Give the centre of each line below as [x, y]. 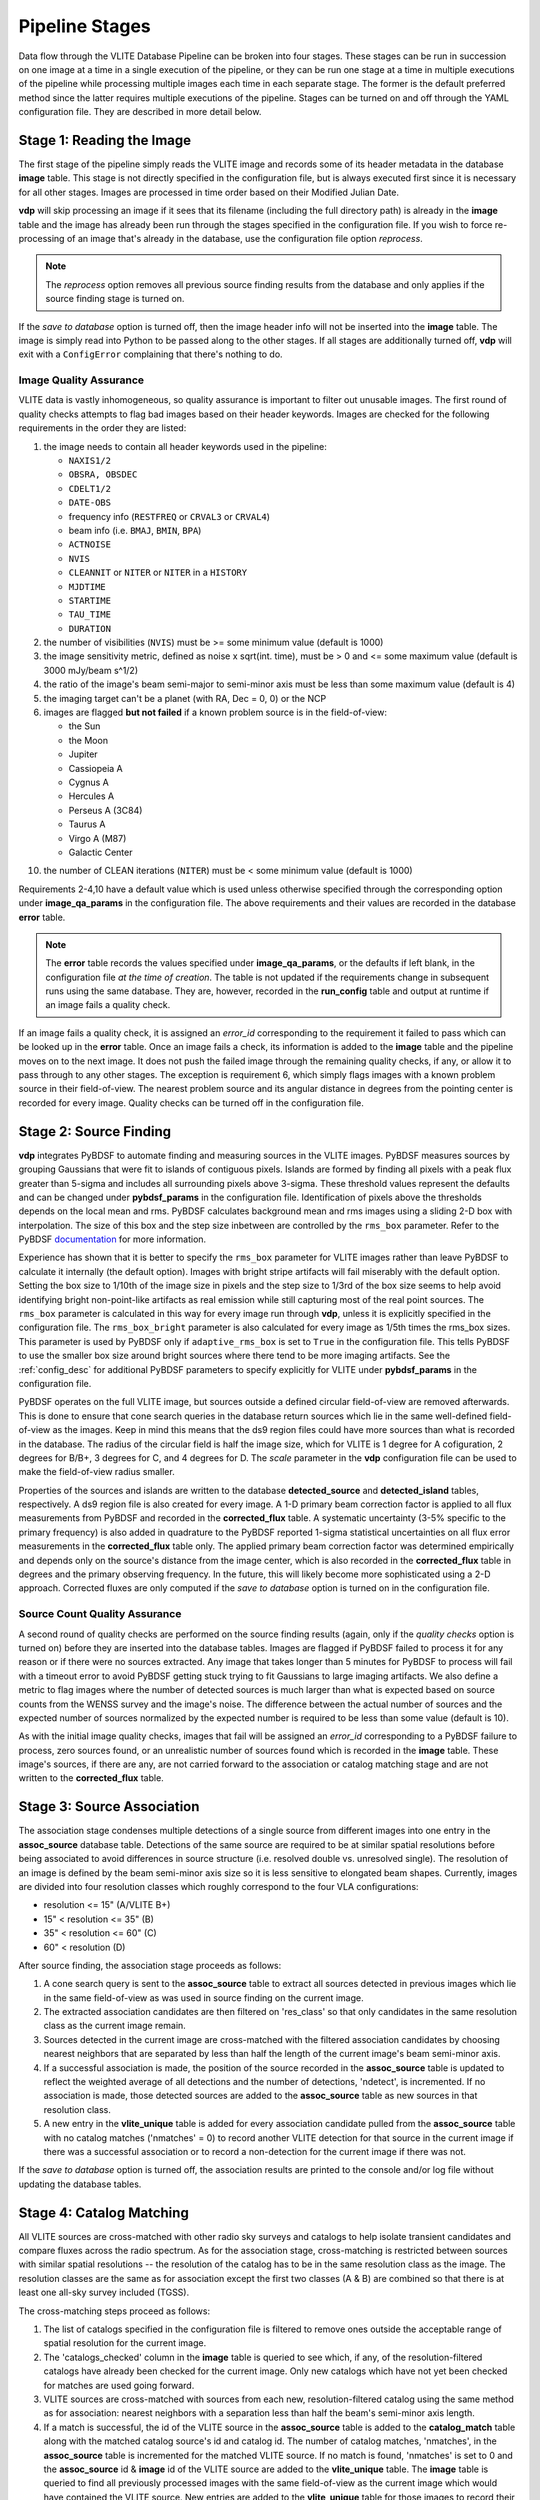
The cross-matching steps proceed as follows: [114, 2311]
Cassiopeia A [96, 768]
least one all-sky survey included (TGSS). [104, 2292]
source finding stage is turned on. [115, 299]
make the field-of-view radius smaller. [96, 1472]
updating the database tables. [80, 2184]
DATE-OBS [90, 503]
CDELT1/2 [90, 488]
